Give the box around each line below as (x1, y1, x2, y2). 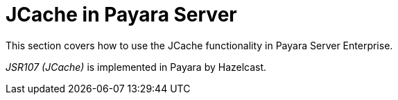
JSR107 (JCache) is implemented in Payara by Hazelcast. (6, 60, 267, 73)
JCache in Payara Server (6, 3, 237, 26)
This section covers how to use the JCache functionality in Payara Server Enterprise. (6, 39, 393, 51)
